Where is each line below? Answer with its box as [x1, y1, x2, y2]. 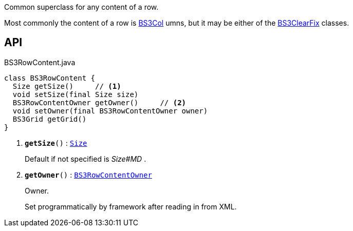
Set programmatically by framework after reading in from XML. [25, 202, 237, 211]
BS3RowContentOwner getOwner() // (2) [12, 98, 187, 107]
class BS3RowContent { [4, 73, 96, 82]
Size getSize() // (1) [12, 82, 121, 90]
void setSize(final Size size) [12, 90, 139, 99]
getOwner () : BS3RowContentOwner [25, 170, 152, 179]
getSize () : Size [25, 138, 87, 147]
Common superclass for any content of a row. [4, 3, 159, 11]
